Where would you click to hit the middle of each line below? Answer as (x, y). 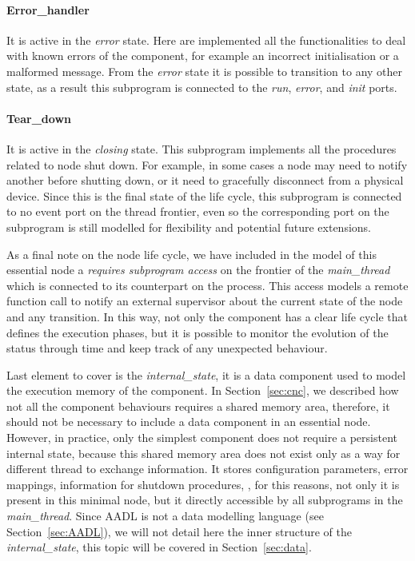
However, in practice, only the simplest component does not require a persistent (202, 438)
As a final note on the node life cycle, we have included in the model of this (192, 254)
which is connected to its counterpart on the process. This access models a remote (207, 285)
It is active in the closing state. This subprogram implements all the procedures (202, 148)
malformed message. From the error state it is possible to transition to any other (205, 71)
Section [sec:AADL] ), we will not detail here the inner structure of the (179, 531)
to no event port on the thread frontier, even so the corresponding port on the (198, 211)
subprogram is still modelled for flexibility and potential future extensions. (189, 227)
